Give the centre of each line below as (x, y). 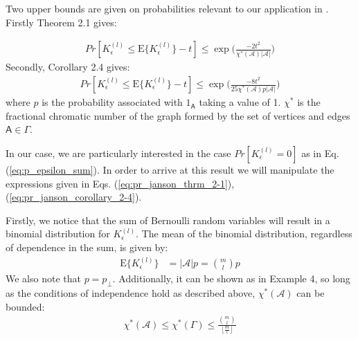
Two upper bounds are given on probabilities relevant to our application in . (167, 8)
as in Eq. (320, 153)
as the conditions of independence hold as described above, (131, 293)
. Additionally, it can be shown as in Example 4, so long (231, 278)
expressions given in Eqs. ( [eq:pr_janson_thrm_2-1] (117, 183)
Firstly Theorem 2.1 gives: (61, 22)
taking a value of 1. (240, 102)
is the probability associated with (112, 102)
